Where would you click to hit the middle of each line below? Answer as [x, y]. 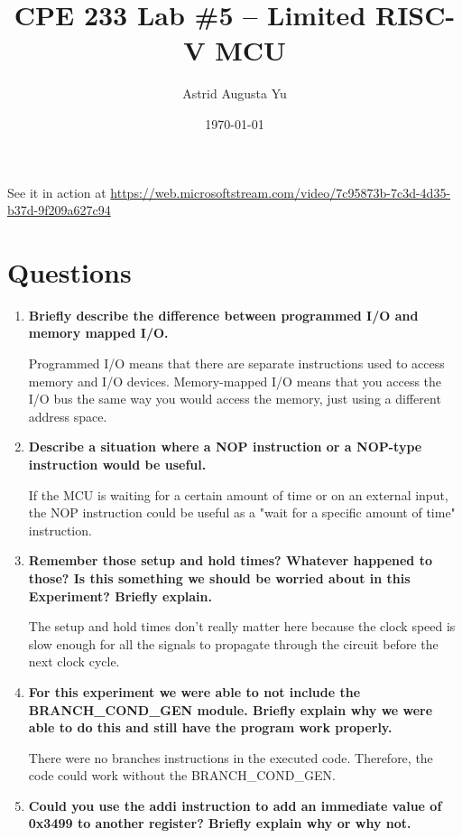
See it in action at [57, 192]
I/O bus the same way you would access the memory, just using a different [235, 399]
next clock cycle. [74, 661]
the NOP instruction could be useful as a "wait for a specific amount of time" [242, 512]
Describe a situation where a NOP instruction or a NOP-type [225, 447]
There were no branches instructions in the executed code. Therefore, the [231, 757]
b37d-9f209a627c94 [59, 210]
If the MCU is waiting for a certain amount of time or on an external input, [238, 494]
